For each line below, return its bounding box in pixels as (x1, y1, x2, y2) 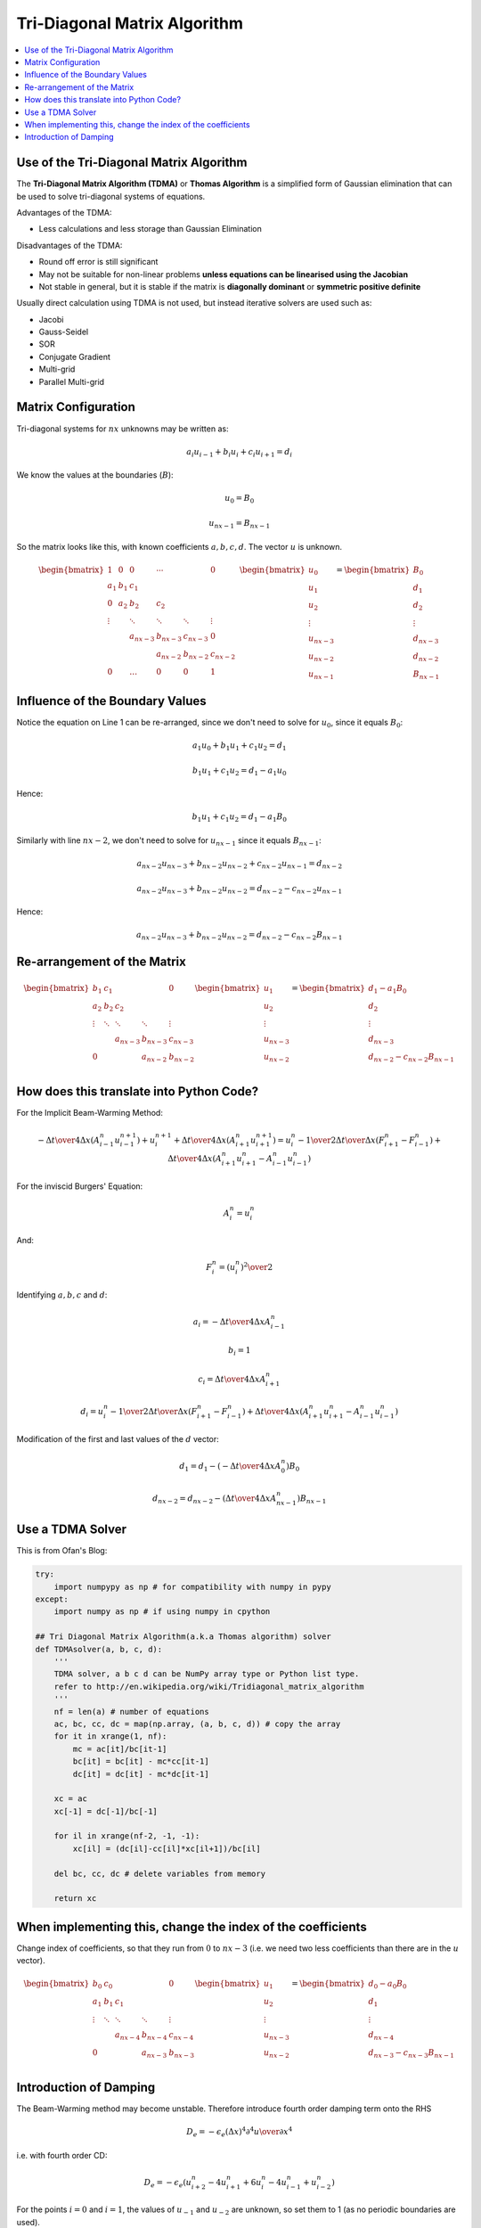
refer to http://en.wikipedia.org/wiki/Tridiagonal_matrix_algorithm (53, 1681, 364, 1691)
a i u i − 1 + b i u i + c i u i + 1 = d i (185, 446, 293, 459)
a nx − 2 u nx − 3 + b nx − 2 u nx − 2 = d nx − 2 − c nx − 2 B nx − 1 (136, 930, 343, 942)
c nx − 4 (168, 2029, 194, 2042)
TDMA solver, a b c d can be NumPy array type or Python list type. (53, 1669, 360, 1679)
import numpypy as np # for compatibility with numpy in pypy (53, 1582, 331, 1592)
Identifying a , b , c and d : (16, 1289, 108, 1300)
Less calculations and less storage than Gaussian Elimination (38, 224, 263, 234)
